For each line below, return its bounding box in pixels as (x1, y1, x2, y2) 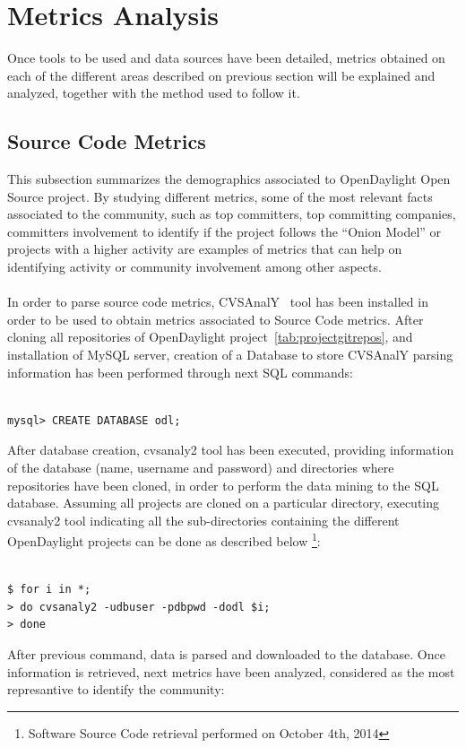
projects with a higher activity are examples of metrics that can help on (7, 239, 402, 258)
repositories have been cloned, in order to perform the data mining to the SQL (7, 475, 439, 494)
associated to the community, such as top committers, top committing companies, (7, 204, 456, 223)
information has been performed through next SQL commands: (7, 362, 353, 381)
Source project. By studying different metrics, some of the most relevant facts (7, 187, 433, 205)
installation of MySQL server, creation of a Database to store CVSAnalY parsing (7, 345, 453, 364)
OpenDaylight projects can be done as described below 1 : (7, 529, 321, 551)
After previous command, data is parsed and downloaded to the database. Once (7, 645, 445, 664)
